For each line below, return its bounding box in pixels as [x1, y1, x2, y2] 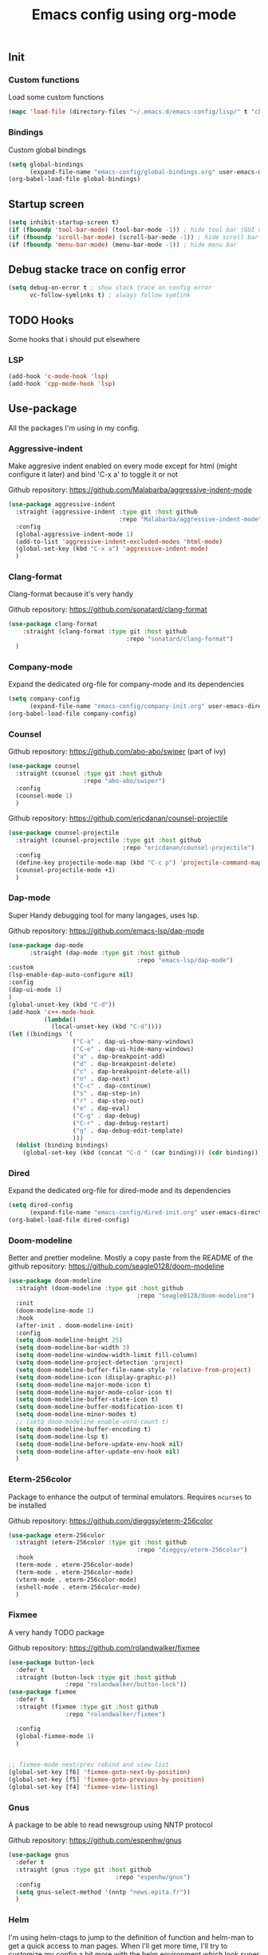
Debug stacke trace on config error [8, 262, 186, 276]
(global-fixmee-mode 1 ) [15, 1732, 94, 1740]
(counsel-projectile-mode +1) [15, 866, 116, 874]
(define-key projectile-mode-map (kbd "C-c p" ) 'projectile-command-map [15, 859, 262, 867]
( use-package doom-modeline [8, 1277, 102, 1285]
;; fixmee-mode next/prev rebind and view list [8, 1760, 170, 1769]
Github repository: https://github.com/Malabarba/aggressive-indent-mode [8, 485, 253, 495]
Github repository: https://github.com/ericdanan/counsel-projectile [8, 813, 228, 823]
